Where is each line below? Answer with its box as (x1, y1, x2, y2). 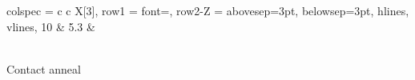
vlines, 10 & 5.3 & (6, 18, 95, 34)
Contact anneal (6, 60, 81, 77)
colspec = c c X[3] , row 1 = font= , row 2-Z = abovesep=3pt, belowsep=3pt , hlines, (6, 2, 409, 18)
